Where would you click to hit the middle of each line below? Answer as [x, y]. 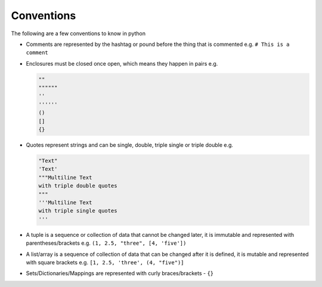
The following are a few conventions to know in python [78, 33]
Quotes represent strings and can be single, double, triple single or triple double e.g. [130, 145]
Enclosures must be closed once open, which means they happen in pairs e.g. [122, 63]
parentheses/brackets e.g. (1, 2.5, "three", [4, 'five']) [106, 243]
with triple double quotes [78, 186]
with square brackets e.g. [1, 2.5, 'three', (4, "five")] [105, 262]
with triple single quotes [78, 211]
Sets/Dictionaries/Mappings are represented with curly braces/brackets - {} [120, 273]
